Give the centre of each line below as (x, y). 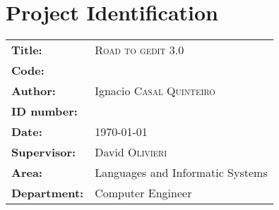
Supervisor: (44, 152)
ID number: (44, 111)
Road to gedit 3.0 (139, 50)
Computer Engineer (143, 193)
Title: (27, 50)
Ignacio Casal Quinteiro (155, 91)
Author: (34, 91)
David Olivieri (131, 152)
